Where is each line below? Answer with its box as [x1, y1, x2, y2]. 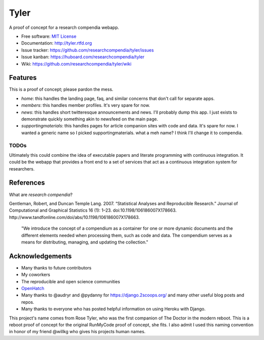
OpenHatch [21, 286, 44, 291]
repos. [21, 299, 34, 305]
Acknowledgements [9, 252, 72, 260]
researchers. [9, 166, 35, 171]
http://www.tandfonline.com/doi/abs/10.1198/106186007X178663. [9, 214, 140, 220]
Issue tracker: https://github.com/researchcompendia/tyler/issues [21, 47, 154, 53]
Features [9, 73, 37, 82]
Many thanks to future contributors [21, 265, 92, 270]
